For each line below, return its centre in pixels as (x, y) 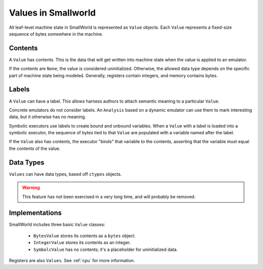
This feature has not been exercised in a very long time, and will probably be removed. (109, 197)
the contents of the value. (35, 148)
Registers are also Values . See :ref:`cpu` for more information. (72, 261)
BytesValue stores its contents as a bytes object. (85, 236)
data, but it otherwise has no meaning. (47, 117)
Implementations (35, 213)
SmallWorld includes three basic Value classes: (57, 225)
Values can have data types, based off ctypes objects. (65, 174)
